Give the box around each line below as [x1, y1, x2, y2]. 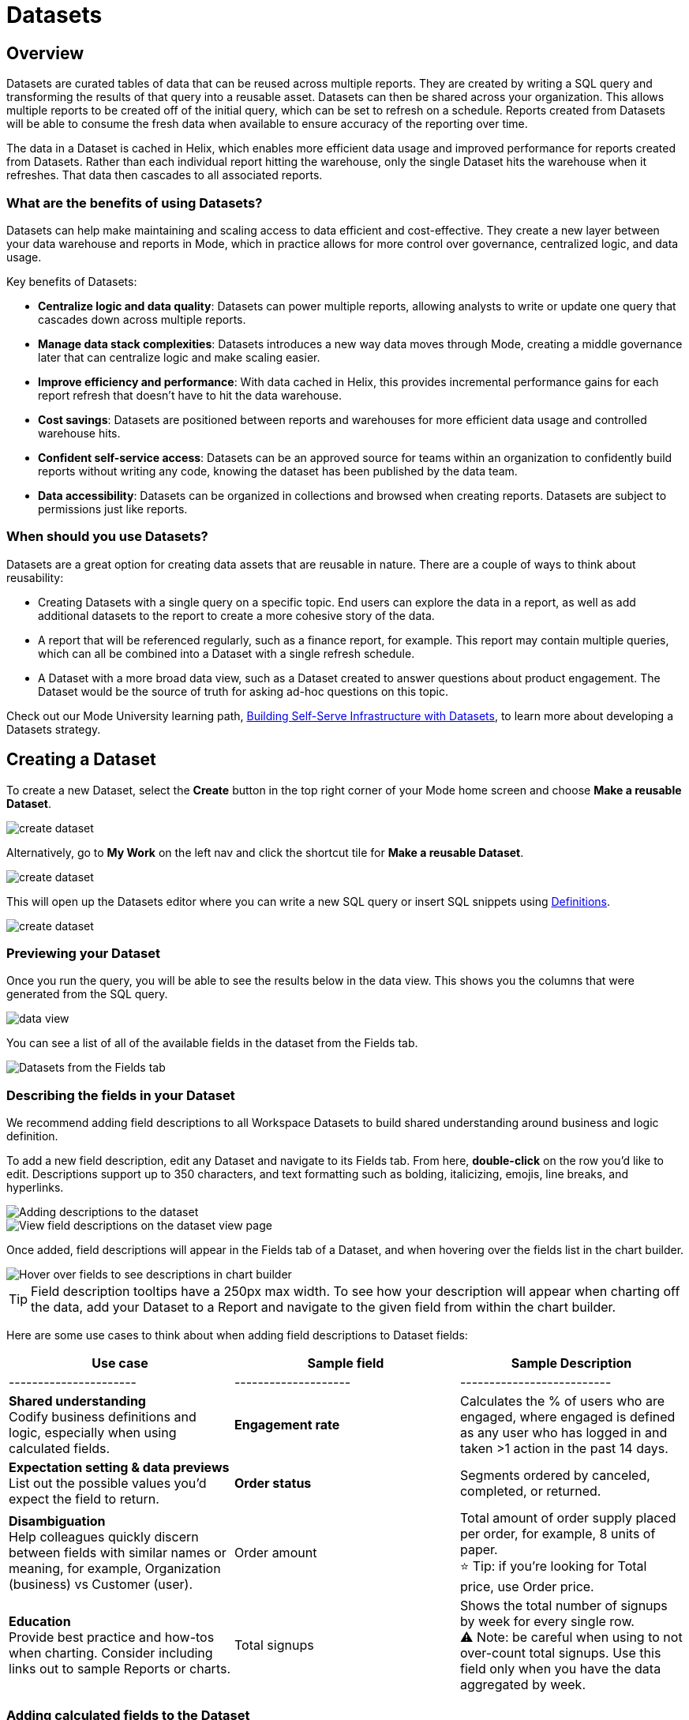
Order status [234, 1475, 312, 1492]
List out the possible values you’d [9, 1475, 207, 1492]
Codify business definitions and [9, 1409, 197, 1425]
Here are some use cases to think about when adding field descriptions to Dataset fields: [6, 1328, 468, 1343]
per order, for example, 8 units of [459, 1526, 656, 1542]
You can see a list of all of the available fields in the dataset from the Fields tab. [6, 1036, 418, 1050]
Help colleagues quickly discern [9, 1528, 199, 1545]
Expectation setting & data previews [9, 1459, 230, 1476]
